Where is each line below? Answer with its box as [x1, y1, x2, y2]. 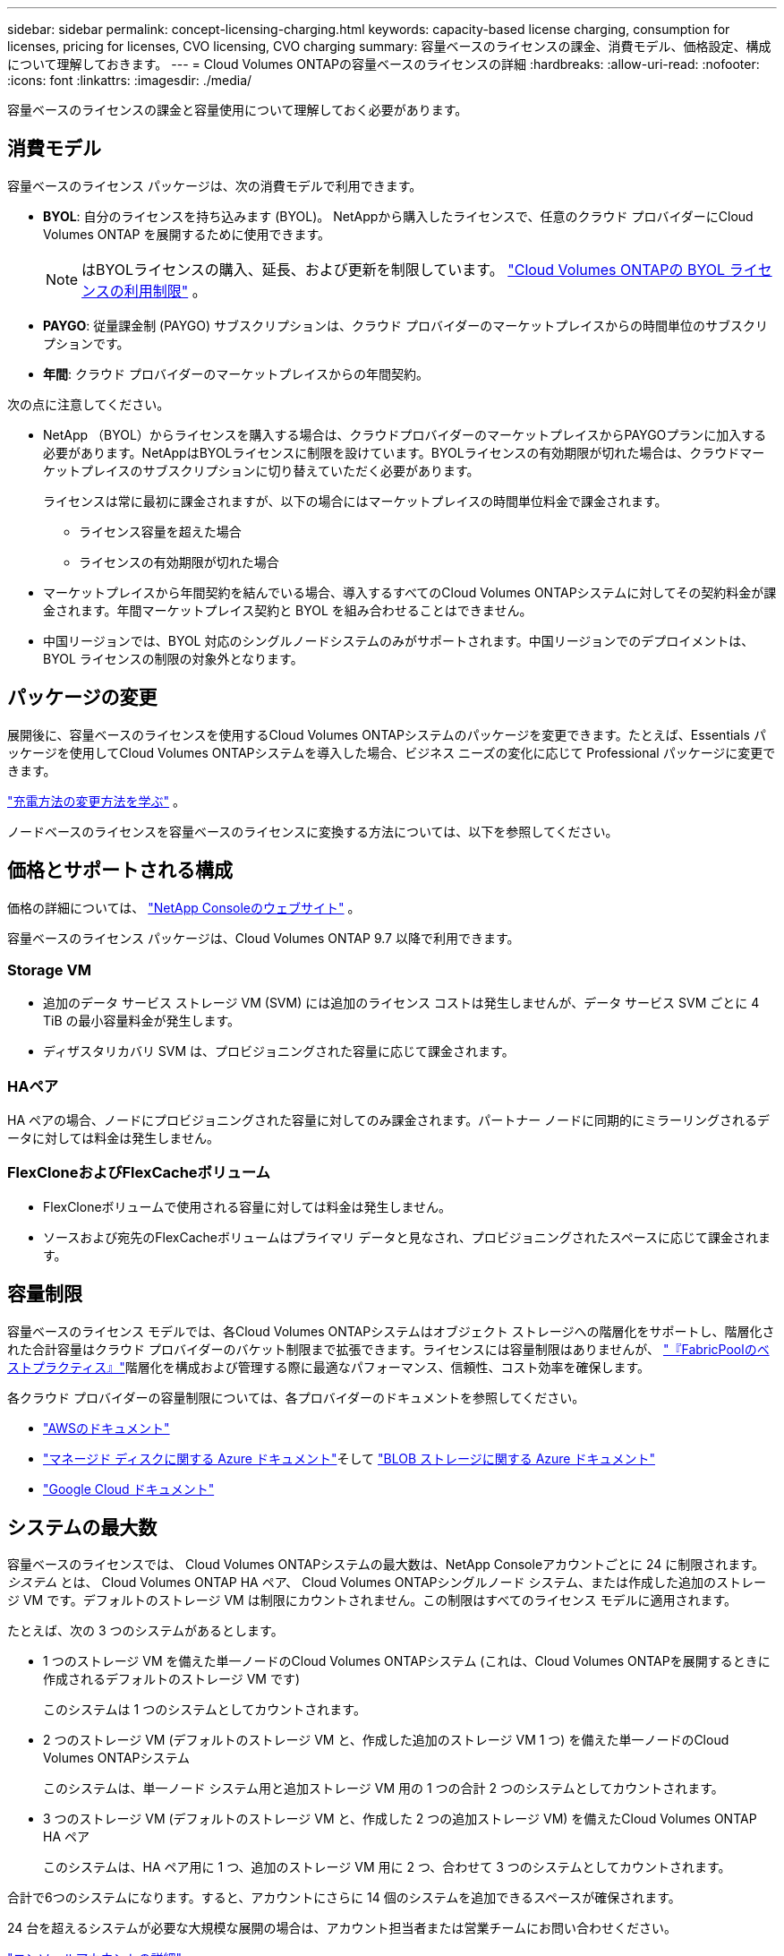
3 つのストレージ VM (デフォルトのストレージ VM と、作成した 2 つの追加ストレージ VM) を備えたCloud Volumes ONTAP [43, 1811, 757, 1827]
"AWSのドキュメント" [43, 1420, 170, 1436]
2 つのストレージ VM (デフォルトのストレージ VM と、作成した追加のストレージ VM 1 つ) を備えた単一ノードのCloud [43, 1732, 729, 1748]
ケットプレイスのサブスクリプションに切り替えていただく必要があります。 [43, 462, 480, 478]
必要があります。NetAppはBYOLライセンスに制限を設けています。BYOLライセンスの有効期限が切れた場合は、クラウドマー [43, 444, 765, 460]
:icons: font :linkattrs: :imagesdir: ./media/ [7, 73, 252, 88]
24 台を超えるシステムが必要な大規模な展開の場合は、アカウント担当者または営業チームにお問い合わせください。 [7, 1920, 677, 1936]
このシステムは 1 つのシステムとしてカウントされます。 [43, 1702, 366, 1718]
